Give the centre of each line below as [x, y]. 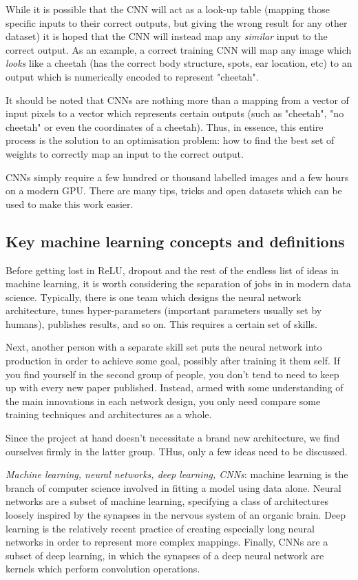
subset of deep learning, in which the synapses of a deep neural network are [165, 555]
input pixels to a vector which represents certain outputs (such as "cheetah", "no [175, 113]
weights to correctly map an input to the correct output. [125, 153]
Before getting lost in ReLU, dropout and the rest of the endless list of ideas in [172, 270]
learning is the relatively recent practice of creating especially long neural [160, 528]
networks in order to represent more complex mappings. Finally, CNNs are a [167, 542]
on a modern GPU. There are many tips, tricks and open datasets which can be [174, 190]
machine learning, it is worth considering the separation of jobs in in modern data [178, 283]
